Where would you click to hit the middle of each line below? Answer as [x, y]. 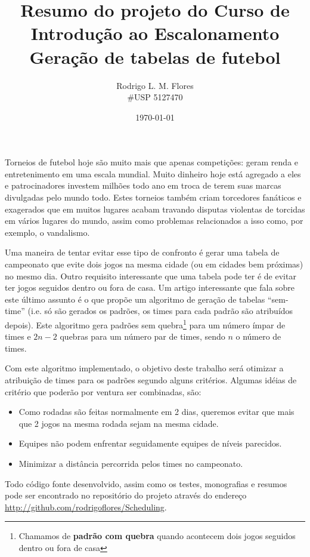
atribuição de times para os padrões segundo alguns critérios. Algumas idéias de [151, 380]
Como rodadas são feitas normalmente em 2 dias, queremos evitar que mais [156, 412]
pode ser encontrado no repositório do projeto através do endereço [126, 495]
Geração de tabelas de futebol [155, 56]
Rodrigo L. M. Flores [155, 85]
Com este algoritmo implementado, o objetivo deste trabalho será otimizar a [144, 368]
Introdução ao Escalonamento [155, 33]
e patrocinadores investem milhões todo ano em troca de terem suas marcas [143, 185]
